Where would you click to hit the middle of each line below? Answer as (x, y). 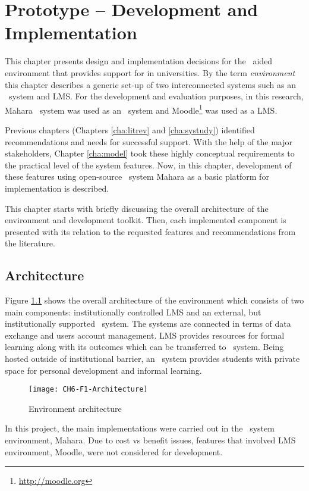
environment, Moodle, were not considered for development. (114, 451)
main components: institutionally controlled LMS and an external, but (133, 312)
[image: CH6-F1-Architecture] (88, 390)
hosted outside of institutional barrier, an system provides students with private (152, 359)
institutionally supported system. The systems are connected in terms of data (148, 323)
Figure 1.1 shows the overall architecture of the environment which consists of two (154, 300)
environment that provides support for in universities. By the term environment (150, 72)
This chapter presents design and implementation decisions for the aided (139, 61)
